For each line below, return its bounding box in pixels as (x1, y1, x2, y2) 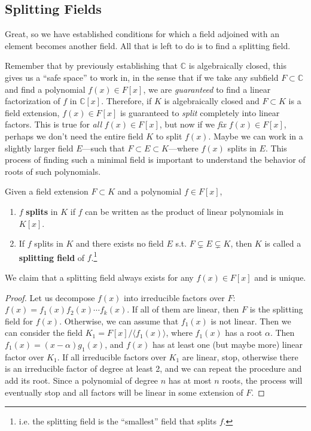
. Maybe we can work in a (208, 129, 303, 142)
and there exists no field (75, 237, 164, 250)
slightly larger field (5, 141, 74, 154)
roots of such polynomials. (5, 165, 101, 177)
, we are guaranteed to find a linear (143, 83, 271, 95)
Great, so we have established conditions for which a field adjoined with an (5, 28, 279, 40)
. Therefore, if (101, 95, 152, 107)
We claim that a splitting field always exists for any (5, 271, 194, 283)
